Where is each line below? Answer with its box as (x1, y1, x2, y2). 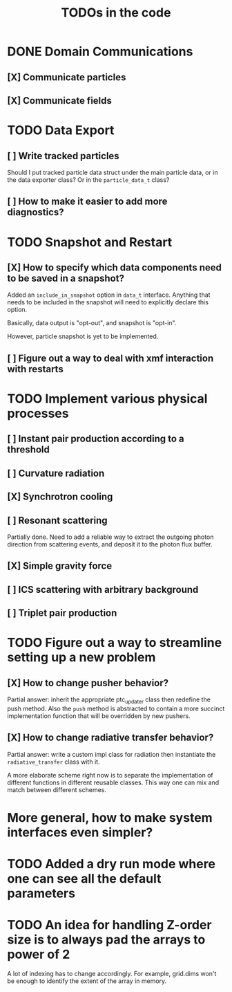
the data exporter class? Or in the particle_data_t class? (7, 175, 170, 184)
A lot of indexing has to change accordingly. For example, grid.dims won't (7, 970, 217, 978)
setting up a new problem (7, 650, 156, 665)
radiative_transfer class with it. (7, 757, 100, 766)
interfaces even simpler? (7, 825, 153, 840)
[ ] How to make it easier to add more (7, 196, 168, 208)
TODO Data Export (7, 122, 115, 138)
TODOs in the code (61, 5, 171, 21)
